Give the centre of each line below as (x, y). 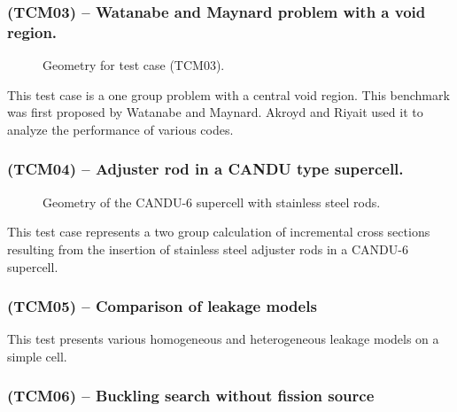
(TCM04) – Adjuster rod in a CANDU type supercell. (205, 169)
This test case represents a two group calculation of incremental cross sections (219, 232)
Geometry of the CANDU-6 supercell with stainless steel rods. (212, 202)
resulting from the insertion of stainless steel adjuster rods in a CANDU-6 (208, 249)
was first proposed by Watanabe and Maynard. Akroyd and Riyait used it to (215, 112)
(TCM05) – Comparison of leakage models (162, 306)
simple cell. (37, 356)
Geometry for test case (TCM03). (134, 65)
